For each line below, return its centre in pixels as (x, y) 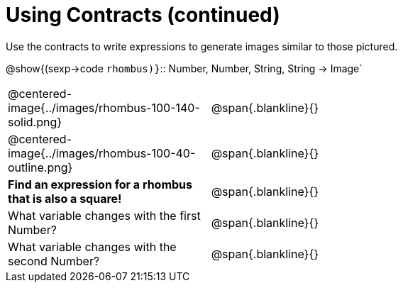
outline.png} (40, 167)
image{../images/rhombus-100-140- (104, 107)
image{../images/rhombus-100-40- (102, 153)
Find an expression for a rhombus (100, 184)
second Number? (54, 261)
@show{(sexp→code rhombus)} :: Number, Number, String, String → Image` (184, 68)
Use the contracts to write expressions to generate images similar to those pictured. (202, 46)
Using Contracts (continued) (143, 15)
